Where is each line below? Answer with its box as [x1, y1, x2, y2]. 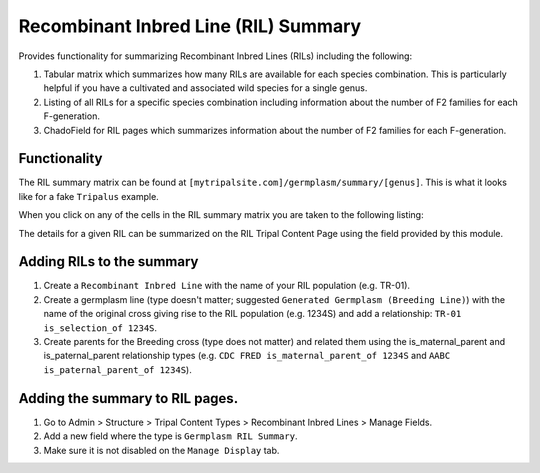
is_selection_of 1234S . [43, 321, 158, 334]
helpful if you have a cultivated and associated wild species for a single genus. [43, 82, 368, 94]
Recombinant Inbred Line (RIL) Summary [18, 15, 362, 37]
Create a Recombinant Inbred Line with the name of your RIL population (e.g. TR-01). [43, 280, 410, 292]
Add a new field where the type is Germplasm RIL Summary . [43, 430, 298, 442]
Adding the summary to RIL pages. [18, 390, 239, 407]
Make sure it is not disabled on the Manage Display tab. [43, 444, 280, 456]
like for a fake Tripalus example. [18, 190, 159, 202]
